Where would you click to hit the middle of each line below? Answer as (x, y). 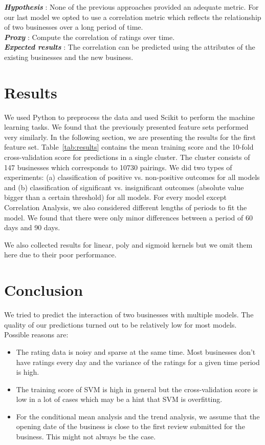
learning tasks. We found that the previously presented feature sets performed (126, 127)
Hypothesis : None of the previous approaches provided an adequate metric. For (131, 7)
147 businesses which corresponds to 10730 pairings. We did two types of (118, 167)
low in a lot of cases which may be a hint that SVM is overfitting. (119, 399)
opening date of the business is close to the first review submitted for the (130, 426)
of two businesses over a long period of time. (74, 27)
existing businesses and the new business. (69, 57)
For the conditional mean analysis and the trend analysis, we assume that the (138, 416)
